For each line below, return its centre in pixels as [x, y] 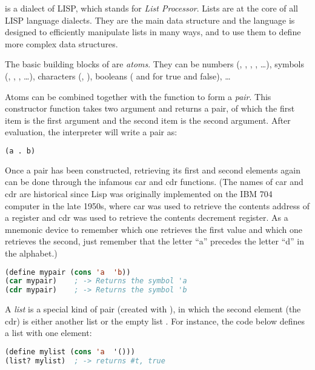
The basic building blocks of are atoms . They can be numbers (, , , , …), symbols [154, 64]
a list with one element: [48, 333]
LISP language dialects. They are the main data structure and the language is [150, 20]
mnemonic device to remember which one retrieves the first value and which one [154, 229]
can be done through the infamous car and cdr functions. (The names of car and [154, 182]
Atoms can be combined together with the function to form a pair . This [138, 96]
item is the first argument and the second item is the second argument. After [148, 120]
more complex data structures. [61, 43]
